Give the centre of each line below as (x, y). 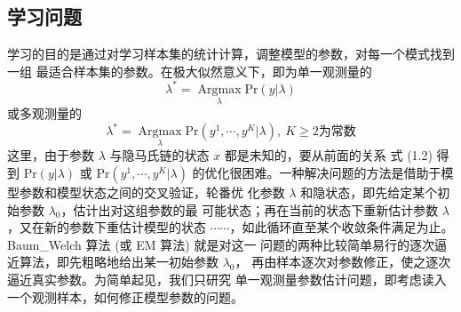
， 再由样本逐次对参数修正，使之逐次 (343, 262)
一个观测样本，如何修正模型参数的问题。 (125, 296)
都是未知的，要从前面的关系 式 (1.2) (328, 155)
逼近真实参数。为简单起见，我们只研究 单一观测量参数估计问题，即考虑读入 (227, 279)
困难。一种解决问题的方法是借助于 (342, 173)
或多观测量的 (44, 113)
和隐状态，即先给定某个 (369, 192)
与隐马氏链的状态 (159, 155)
